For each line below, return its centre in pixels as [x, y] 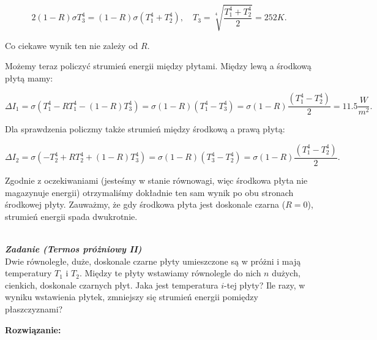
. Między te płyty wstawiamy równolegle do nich [170, 273]
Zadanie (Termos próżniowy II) [73, 248]
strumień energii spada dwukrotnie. [71, 216]
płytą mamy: [29, 77]
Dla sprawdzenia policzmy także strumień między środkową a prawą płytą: [145, 129]
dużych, [286, 273]
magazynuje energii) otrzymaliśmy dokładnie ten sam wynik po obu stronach [149, 192]
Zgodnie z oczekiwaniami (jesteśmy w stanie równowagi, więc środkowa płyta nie [156, 180]
